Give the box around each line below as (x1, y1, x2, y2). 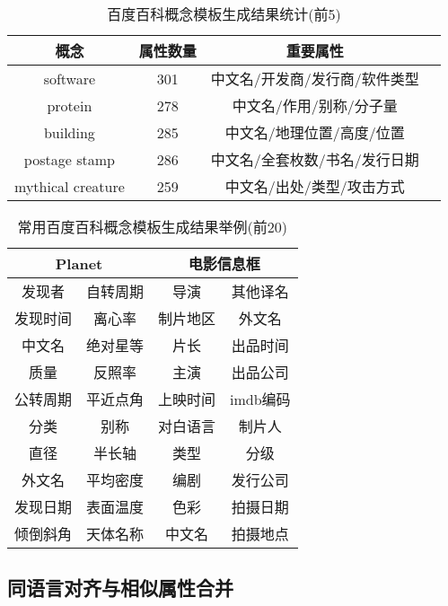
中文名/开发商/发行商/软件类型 (210, 68, 419, 89)
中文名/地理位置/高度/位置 (224, 122, 405, 143)
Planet (55, 252, 103, 274)
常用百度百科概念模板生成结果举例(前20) (17, 216, 288, 237)
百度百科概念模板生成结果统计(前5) (107, 4, 341, 24)
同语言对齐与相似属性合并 (7, 574, 233, 602)
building (43, 121, 95, 143)
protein (47, 94, 92, 116)
